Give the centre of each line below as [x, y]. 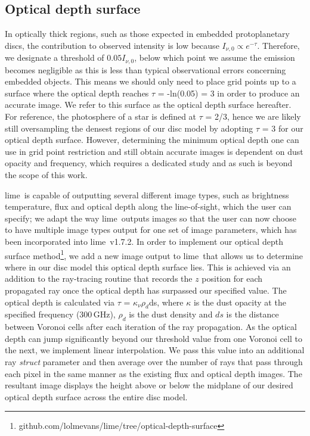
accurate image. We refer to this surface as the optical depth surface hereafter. [148, 105]
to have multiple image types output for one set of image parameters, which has [151, 230]
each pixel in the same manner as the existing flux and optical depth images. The [154, 373]
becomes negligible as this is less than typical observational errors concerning [145, 69]
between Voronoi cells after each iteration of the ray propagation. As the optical [151, 327]
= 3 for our [283, 128]
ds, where [166, 302]
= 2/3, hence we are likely [253, 116]
